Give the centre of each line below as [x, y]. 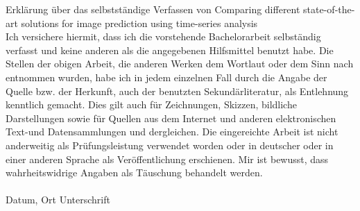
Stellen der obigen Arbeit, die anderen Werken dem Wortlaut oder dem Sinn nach [180, 64]
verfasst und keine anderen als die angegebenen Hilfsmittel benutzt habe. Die [170, 50]
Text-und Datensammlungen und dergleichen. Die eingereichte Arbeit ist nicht [172, 132]
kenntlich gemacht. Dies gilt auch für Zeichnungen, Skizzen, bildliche [151, 104]
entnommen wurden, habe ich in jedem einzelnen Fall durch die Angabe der [166, 77]
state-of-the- [329, 9]
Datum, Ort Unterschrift [58, 200]
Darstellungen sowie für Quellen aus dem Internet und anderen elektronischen [171, 118]
